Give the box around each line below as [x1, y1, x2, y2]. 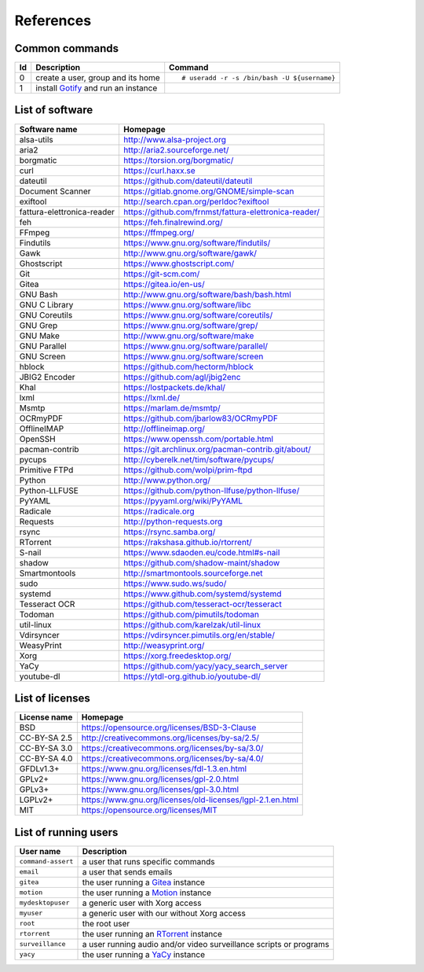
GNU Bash [19, 289, 58, 300]
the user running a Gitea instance [82, 877, 206, 888]
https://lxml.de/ [122, 392, 181, 403]
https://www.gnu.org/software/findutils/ [122, 237, 271, 248]
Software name [19, 123, 78, 134]
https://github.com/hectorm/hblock [122, 361, 254, 372]
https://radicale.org [122, 506, 196, 517]
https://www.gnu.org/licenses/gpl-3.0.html [81, 784, 239, 795]
